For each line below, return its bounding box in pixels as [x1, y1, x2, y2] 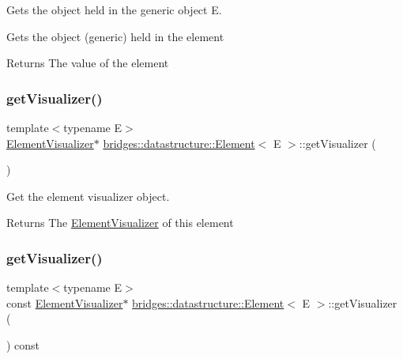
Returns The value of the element [6, 55, 169, 71]
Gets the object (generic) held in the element [6, 28, 224, 44]
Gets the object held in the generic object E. [6, 2, 222, 17]
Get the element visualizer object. [6, 187, 170, 204]
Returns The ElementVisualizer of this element [6, 214, 234, 231]
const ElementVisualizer [6, 294, 123, 311]
